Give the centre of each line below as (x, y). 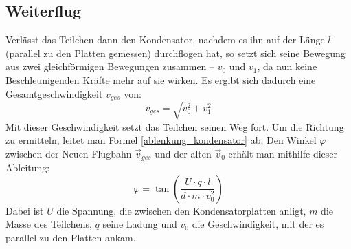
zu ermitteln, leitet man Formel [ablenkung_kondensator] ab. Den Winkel (161, 140)
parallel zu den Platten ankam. (71, 237)
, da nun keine (287, 66)
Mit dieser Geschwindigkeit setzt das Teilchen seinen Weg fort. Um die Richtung (175, 126)
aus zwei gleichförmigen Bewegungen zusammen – (110, 66)
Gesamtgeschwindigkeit (54, 93)
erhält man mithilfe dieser (283, 153)
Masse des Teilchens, (49, 224)
